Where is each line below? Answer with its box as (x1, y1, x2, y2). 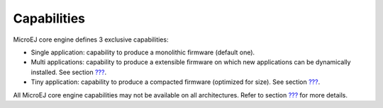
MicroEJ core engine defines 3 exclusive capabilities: (13, 35, 169, 44)
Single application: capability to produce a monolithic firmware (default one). (30, 48, 255, 56)
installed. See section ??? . (30, 68, 106, 76)
